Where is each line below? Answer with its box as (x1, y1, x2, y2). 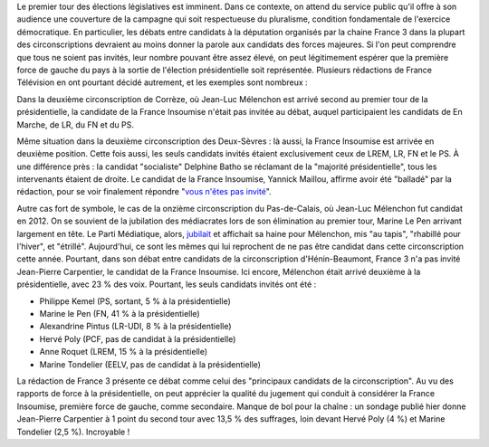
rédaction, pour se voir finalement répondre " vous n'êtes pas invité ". (16, 186, 272, 197)
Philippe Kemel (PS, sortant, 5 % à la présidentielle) (39, 295, 231, 307)
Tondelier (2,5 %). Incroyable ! (16, 426, 130, 437)
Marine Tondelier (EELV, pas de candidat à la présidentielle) (39, 358, 262, 370)
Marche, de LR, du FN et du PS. (16, 119, 135, 130)
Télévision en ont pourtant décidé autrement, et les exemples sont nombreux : (16, 77, 308, 88)
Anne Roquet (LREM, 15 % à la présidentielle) (39, 347, 208, 357)
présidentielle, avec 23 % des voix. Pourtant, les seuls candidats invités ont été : (16, 279, 317, 290)
